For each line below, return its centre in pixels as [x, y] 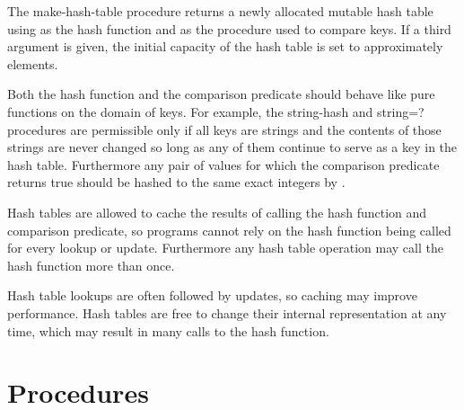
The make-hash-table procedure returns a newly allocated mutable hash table [220, 11]
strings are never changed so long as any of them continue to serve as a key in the [232, 147]
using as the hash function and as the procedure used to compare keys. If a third [229, 28]
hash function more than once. [91, 265]
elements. [33, 63]
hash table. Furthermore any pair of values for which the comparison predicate [223, 164]
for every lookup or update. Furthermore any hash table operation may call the [225, 248]
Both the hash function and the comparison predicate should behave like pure [221, 94]
